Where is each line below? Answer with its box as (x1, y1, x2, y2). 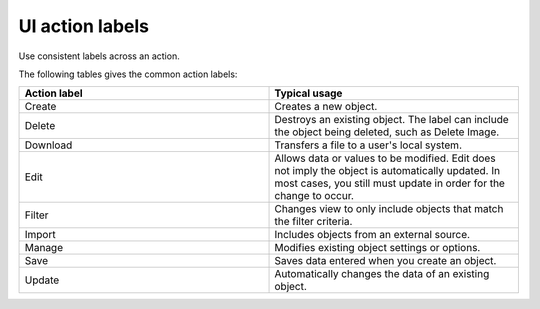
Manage (24, 241, 64, 255)
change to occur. (274, 189, 355, 203)
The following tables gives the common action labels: (18, 68, 238, 80)
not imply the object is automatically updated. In (274, 164, 500, 178)
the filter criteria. (274, 215, 353, 229)
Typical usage (274, 86, 343, 100)
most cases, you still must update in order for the (274, 176, 505, 190)
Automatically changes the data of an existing (274, 267, 490, 281)
